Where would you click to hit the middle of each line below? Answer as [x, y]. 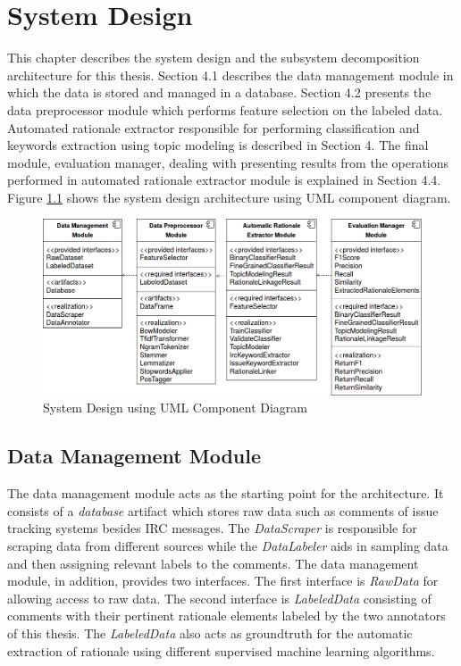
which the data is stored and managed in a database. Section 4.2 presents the [219, 92]
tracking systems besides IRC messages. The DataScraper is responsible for [212, 528]
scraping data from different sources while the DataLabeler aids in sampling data [228, 545]
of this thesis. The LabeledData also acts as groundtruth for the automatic [210, 633]
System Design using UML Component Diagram [176, 408]
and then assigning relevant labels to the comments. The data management [213, 563]
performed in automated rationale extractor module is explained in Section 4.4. [224, 180]
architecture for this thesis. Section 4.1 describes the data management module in [230, 75]
